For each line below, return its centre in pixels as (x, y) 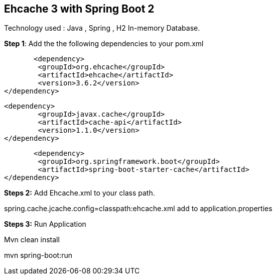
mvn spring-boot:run (38, 255)
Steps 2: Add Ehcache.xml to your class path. (80, 193)
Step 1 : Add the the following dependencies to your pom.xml (104, 44)
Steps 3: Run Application (45, 224)
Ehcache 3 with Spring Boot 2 (79, 9)
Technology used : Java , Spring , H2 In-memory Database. (102, 28)
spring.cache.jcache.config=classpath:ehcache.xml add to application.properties (138, 209)
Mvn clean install (32, 240)
